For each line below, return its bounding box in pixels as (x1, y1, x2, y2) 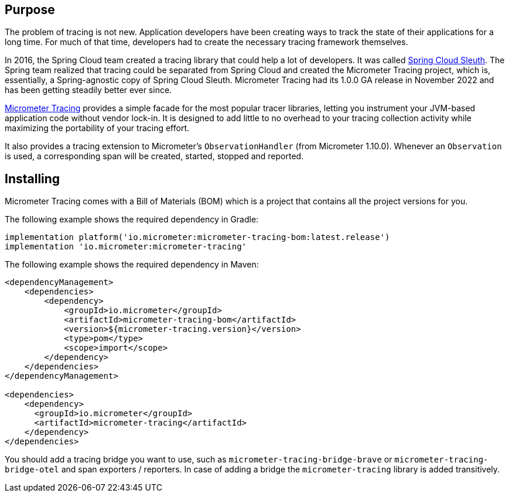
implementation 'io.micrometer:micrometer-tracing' (5, 242, 247, 252)
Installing (5, 171, 60, 186)
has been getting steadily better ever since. (5, 85, 172, 95)
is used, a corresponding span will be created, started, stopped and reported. (5, 151, 304, 162)
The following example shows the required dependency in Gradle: (5, 214, 259, 225)
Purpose (5, 2, 55, 17)
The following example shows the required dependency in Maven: (5, 259, 259, 270)
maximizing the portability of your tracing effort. (5, 123, 190, 133)
